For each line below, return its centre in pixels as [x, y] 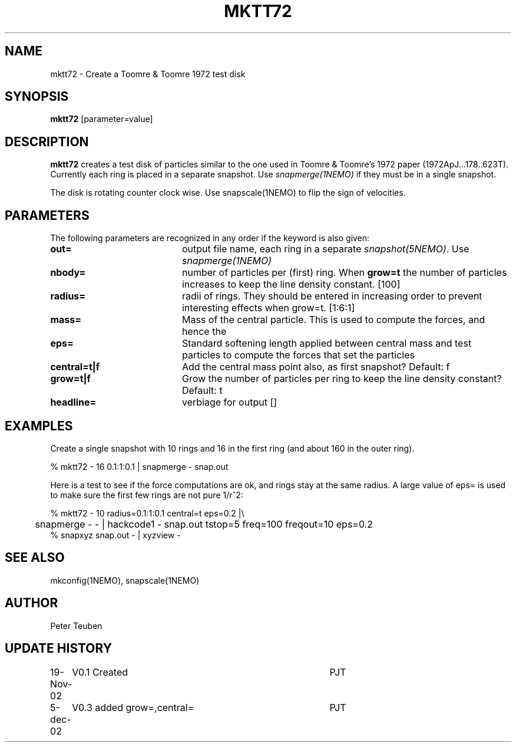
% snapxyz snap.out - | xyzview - [115, 535]
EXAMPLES [39, 426]
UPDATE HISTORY [59, 649]
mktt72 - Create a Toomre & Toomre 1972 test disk [148, 74]
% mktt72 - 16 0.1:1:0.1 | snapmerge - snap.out [139, 466]
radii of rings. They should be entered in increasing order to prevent [332, 296]
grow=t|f [70, 379]
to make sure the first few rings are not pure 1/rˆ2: [147, 495]
